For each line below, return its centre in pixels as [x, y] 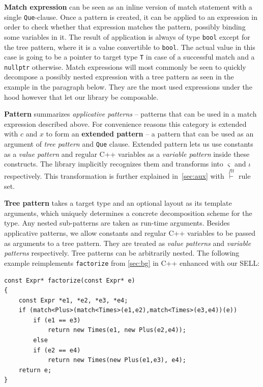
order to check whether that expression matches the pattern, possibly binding [125, 27]
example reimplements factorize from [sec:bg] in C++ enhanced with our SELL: [132, 262]
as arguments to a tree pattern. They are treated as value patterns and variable [128, 243]
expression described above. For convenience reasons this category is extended [125, 123]
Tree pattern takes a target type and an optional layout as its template [118, 203]
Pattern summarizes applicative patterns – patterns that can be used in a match [130, 114]
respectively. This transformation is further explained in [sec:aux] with [114, 176]
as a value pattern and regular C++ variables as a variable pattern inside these [127, 154]
